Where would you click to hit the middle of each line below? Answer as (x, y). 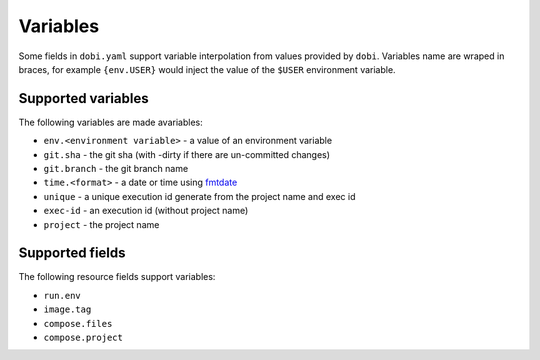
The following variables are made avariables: (111, 122)
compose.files (78, 323)
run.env (62, 295)
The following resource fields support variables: (117, 277)
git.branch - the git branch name (116, 169)
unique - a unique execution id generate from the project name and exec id (199, 196)
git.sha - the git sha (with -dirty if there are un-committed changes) (186, 154)
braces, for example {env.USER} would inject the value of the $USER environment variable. (207, 69)
